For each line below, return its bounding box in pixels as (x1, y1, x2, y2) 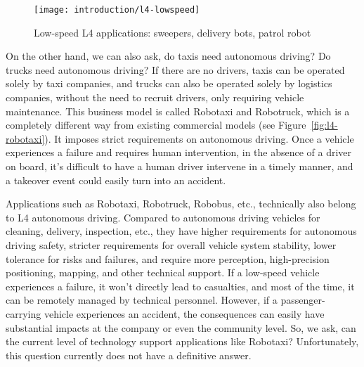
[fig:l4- (311, 117, 338, 132)
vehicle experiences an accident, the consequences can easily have (44, 306, 325, 321)
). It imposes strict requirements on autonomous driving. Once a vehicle (44, 131, 354, 146)
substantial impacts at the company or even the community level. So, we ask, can (6, 320, 356, 335)
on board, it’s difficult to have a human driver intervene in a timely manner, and (6, 159, 353, 173)
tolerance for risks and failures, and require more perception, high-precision (6, 251, 330, 266)
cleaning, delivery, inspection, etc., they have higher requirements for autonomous (6, 224, 357, 238)
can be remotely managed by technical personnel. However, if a (6, 292, 278, 307)
